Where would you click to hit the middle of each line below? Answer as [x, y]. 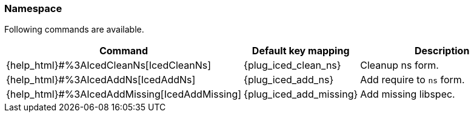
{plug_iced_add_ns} [289, 80]
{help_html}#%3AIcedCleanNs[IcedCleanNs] [109, 65]
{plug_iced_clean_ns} [292, 65]
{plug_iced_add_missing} [301, 94]
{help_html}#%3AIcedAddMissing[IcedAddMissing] [124, 94]
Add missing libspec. [408, 94]
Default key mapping [301, 51]
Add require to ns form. [412, 80]
